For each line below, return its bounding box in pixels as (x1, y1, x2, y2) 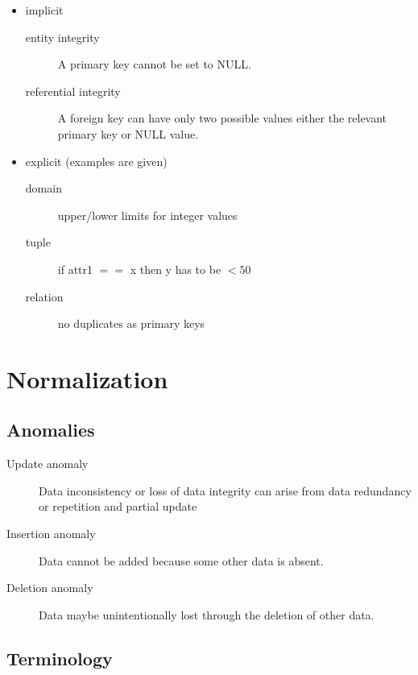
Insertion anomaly (6, 525, 96, 542)
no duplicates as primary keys (57, 315, 205, 332)
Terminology (6, 645, 113, 670)
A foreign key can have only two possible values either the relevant (57, 110, 387, 126)
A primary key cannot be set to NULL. (57, 56, 251, 72)
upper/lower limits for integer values (57, 206, 238, 223)
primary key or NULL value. (57, 125, 199, 142)
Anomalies (6, 417, 95, 442)
